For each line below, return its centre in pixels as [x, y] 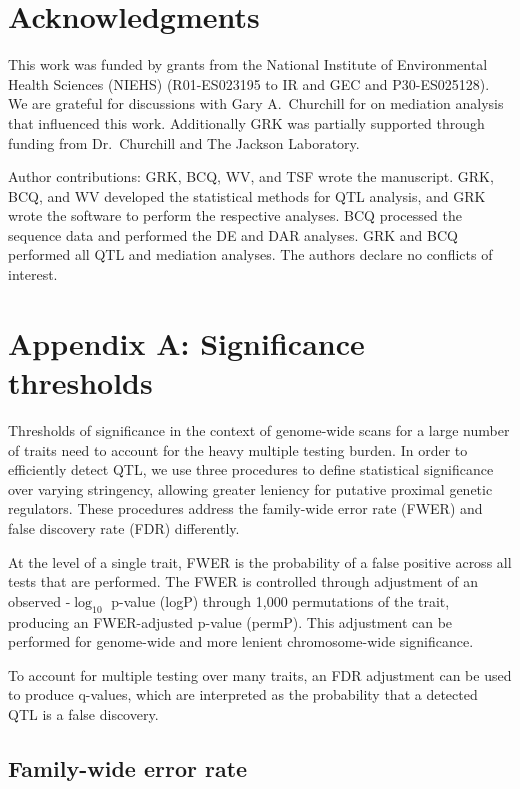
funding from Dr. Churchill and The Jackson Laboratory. [184, 142]
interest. [33, 274]
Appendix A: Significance [186, 342]
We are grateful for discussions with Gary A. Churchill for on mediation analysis [256, 103]
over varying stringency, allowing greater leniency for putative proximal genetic [250, 488]
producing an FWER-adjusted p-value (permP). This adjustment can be [230, 621]
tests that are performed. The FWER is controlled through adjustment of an [243, 581]
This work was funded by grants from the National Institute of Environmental [248, 64]
